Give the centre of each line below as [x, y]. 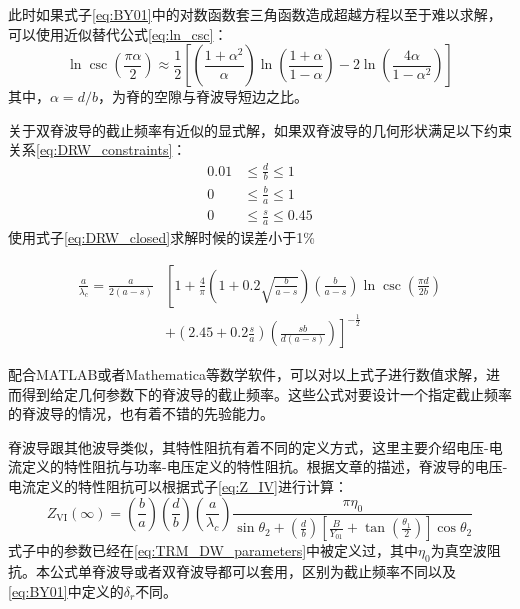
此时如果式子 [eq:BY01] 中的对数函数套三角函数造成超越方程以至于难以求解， [255, 14]
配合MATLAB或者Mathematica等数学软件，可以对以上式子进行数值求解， [247, 374]
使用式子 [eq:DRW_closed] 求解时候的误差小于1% [161, 237]
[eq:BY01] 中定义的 [66, 590]
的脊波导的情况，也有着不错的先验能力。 [141, 413]
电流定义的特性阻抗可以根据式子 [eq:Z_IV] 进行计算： [178, 486]
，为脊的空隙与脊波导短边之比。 [202, 96]
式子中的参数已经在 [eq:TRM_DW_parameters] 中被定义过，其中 [213, 550]
